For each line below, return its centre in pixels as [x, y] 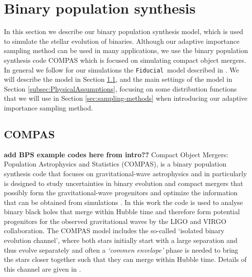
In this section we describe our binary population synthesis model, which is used [124, 31]
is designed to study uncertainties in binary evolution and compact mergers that [124, 183]
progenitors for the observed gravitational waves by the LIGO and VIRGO [115, 221]
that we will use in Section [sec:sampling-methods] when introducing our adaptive [126, 98]
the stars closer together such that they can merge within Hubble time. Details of [125, 259]
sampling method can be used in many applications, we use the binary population [126, 50]
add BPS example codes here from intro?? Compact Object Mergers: [116, 154]
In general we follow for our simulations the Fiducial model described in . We [122, 69]
